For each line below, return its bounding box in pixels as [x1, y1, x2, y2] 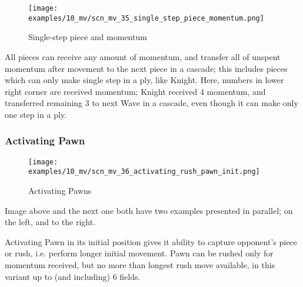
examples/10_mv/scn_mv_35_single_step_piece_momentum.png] [28, 14, 264, 22]
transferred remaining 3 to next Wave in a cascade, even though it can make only [5, 97, 298, 109]
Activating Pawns [28, 184, 92, 196]
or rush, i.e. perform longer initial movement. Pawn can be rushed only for [5, 247, 274, 259]
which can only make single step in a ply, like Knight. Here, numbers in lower [5, 74, 284, 86]
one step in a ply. [5, 108, 67, 120]
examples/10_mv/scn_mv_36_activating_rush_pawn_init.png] [28, 167, 260, 176]
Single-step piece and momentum [28, 31, 147, 43]
